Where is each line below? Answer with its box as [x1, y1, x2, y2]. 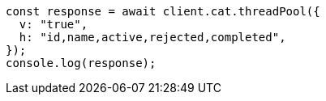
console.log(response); [6, 57, 157, 69]
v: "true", [19, 18, 88, 31]
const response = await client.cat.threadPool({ [6, 5, 320, 18]
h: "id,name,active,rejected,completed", [19, 31, 286, 44]
